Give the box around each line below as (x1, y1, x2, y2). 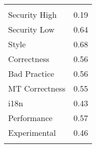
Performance (8, 112, 53, 124)
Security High (8, 9, 57, 20)
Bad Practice (8, 68, 54, 79)
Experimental (8, 127, 56, 138)
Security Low (8, 23, 55, 35)
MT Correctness (8, 82, 66, 94)
